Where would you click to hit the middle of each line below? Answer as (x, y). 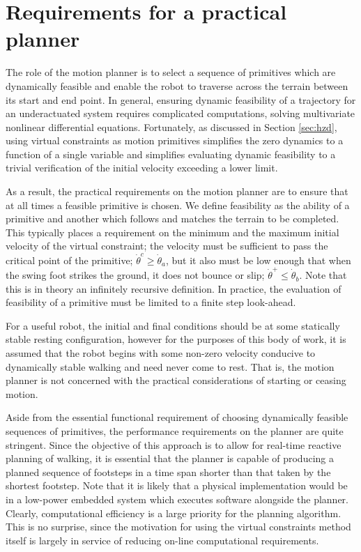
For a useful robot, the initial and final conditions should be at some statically (173, 325)
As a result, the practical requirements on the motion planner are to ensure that (177, 191)
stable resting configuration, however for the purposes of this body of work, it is (176, 339)
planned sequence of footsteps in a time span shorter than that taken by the (168, 472)
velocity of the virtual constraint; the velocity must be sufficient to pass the (167, 246)
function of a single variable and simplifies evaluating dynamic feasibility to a (171, 154)
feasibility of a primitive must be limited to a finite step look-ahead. (151, 302)
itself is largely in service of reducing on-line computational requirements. (162, 540)
